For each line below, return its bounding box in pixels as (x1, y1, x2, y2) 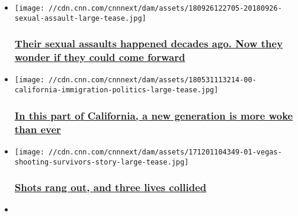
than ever (14, 121, 61, 136)
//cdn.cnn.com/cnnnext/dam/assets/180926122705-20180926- (49, 4, 282, 12)
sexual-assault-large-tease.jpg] (14, 14, 146, 22)
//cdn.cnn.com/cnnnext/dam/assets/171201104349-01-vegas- (49, 147, 282, 156)
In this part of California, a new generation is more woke (14, 108, 293, 122)
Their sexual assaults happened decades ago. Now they (14, 36, 283, 51)
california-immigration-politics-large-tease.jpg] (14, 86, 219, 95)
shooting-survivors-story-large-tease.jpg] (14, 157, 189, 166)
